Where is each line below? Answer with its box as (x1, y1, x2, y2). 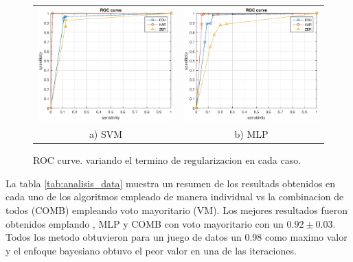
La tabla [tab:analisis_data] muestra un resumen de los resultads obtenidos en (5, 176, 336, 190)
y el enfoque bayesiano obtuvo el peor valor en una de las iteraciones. (5, 243, 297, 257)
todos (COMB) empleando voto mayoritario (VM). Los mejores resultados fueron (5, 202, 348, 217)
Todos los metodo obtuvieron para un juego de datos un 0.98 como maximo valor (5, 230, 348, 244)
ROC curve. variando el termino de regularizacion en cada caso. (33, 153, 301, 167)
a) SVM (89, 127, 123, 141)
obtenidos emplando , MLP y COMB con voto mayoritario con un (5, 216, 284, 230)
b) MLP (234, 127, 269, 141)
